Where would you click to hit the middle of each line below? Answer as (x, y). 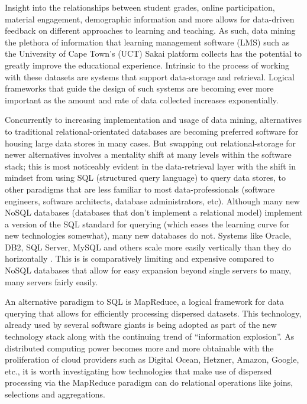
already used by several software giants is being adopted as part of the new (141, 325)
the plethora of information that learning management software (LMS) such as (147, 42)
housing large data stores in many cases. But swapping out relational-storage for (151, 143)
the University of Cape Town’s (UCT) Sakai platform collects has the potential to (153, 53)
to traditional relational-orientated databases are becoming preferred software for (152, 131)
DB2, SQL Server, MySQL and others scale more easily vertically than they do (148, 247)
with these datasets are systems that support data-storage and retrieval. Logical (150, 76)
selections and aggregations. (55, 394)
